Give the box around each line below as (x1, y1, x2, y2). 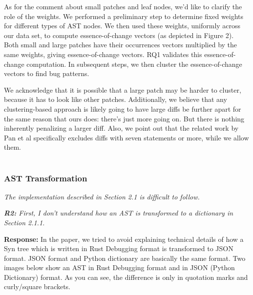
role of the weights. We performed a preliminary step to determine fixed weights (4, 11, 244, 21)
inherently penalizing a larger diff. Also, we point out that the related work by (4, 123, 239, 133)
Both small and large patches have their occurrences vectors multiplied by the (4, 39, 237, 50)
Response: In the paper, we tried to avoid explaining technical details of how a (4, 234, 244, 244)
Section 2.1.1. (4, 217, 45, 227)
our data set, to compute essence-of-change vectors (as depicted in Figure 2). (4, 30, 234, 40)
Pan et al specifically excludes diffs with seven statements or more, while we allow (4, 132, 249, 142)
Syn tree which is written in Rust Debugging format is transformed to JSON (4, 243, 233, 254)
